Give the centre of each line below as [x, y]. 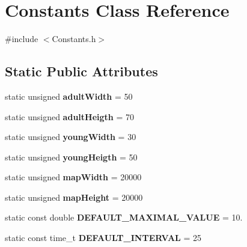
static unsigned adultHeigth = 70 [69, 116]
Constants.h [74, 39]
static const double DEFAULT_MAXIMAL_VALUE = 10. [124, 217]
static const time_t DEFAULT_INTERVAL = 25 [103, 238]
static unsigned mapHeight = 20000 [74, 197]
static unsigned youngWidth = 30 [71, 137]
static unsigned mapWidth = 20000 [73, 177]
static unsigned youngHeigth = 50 [71, 157]
